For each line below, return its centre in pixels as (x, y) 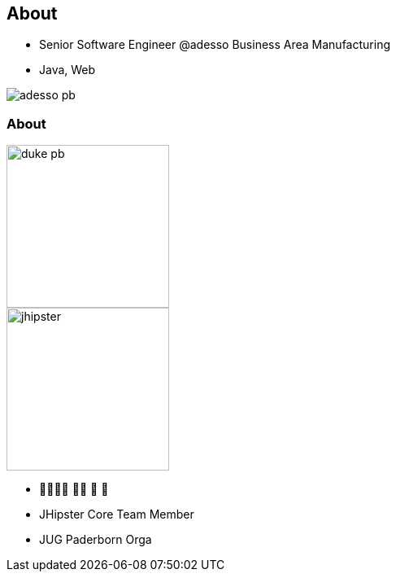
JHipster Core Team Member (117, 515)
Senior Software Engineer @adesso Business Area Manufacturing (215, 45)
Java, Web (67, 70)
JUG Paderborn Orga (96, 540)
